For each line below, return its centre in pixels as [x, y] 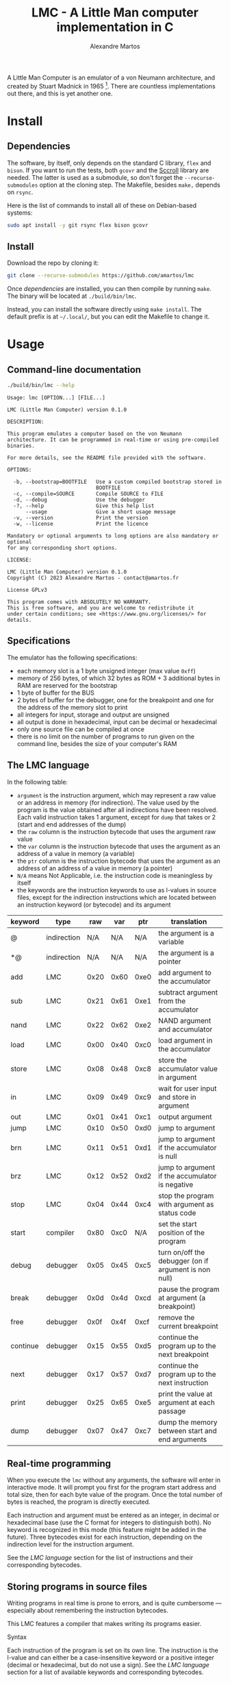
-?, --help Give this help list [84, 506]
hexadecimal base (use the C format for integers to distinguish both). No [109, 1522]
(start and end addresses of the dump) [72, 824]
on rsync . [20, 192]
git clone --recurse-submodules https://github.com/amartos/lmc [101, 276]
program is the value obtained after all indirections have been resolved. [117, 810]
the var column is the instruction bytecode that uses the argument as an [118, 846]
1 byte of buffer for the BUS [55, 693]
